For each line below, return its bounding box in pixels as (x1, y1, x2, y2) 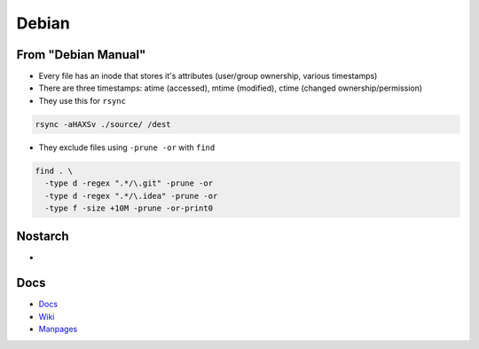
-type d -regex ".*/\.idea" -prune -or (44, 191, 218, 201)
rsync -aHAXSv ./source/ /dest (35, 119, 172, 129)
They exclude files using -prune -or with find (38, 142, 216, 153)
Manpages (38, 324, 78, 335)
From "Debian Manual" (16, 47, 146, 62)
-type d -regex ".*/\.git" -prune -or (44, 178, 213, 188)
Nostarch (16, 229, 70, 244)
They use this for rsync (38, 95, 126, 106)
